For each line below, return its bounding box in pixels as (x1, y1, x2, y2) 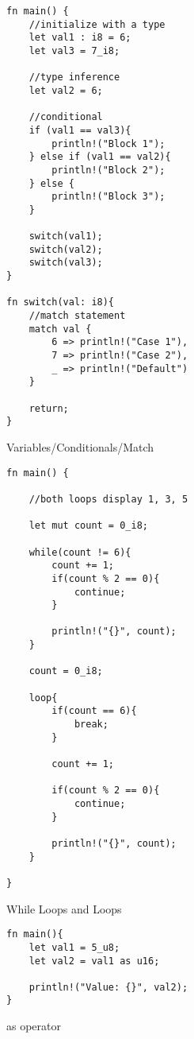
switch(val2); (29, 243, 103, 255)
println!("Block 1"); (51, 138, 165, 149)
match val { (29, 323, 92, 335)
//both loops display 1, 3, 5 (29, 493, 188, 505)
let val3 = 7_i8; (29, 45, 120, 56)
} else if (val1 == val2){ (29, 151, 171, 163)
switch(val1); (29, 231, 103, 242)
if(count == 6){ (51, 705, 137, 717)
